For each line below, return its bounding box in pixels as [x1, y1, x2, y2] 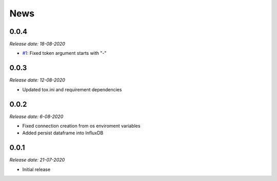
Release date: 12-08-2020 [9, 77, 65, 83]
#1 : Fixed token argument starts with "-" [22, 50, 107, 56]
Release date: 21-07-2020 [9, 157, 65, 163]
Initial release [22, 166, 51, 172]
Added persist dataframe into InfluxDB [22, 130, 104, 136]
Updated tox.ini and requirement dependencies [22, 86, 122, 92]
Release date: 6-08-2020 [9, 113, 64, 119]
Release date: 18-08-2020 [9, 41, 65, 47]
